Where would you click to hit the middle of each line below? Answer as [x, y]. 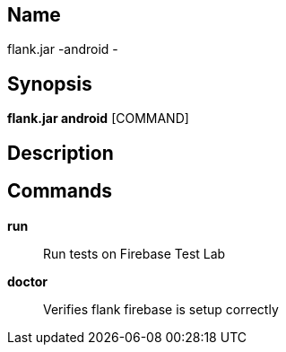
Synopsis [50, 84]
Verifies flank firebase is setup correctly [161, 309]
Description [61, 153]
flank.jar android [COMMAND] [98, 119]
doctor [27, 281]
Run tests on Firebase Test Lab [134, 253]
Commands [60, 191]
